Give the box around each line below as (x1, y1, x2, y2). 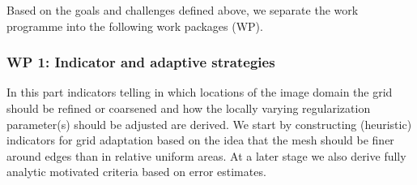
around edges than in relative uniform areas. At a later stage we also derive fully (6, 147, 406, 164)
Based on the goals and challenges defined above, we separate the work (6, 2, 359, 18)
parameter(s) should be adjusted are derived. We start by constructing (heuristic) (6, 115, 412, 132)
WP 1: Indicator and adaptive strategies (6, 52, 275, 72)
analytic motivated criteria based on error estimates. (6, 163, 266, 180)
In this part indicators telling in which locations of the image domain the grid (6, 84, 393, 101)
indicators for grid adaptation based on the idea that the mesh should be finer (6, 131, 394, 148)
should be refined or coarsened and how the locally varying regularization (6, 100, 371, 116)
